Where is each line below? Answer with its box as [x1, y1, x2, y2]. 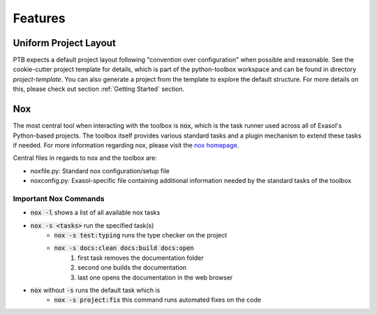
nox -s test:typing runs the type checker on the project [54, 231, 228, 240]
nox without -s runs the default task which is [30, 286, 161, 294]
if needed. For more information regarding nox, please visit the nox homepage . [13, 140, 239, 149]
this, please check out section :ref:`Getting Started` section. [13, 85, 185, 94]
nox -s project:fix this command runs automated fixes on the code [54, 295, 262, 304]
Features [13, 10, 66, 26]
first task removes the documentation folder [77, 254, 204, 262]
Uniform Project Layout [13, 37, 117, 49]
